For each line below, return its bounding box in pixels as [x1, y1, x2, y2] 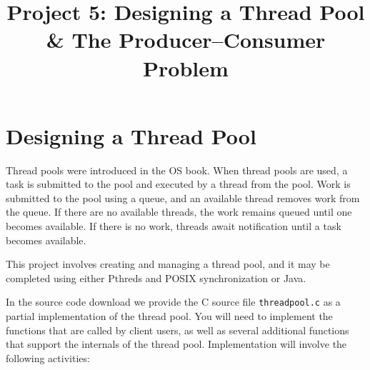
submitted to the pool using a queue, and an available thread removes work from [6, 190, 360, 205]
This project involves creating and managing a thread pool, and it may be [6, 256, 330, 271]
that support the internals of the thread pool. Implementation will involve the [6, 336, 347, 351]
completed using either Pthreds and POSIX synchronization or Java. [6, 270, 306, 285]
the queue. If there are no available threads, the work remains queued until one [6, 204, 352, 219]
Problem [143, 53, 229, 82]
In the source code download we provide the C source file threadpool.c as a [6, 294, 341, 309]
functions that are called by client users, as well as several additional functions [6, 322, 349, 337]
